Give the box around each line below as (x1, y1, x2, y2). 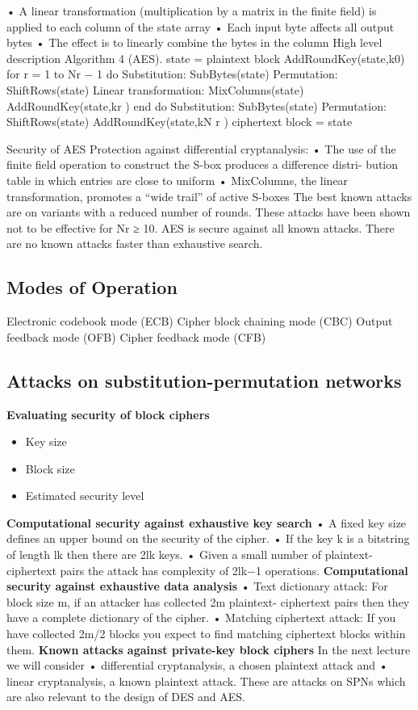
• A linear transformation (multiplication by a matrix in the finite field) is (6, 2, 377, 19)
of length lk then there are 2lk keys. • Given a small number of (6, 546, 322, 563)
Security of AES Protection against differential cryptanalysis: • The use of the (6, 140, 396, 157)
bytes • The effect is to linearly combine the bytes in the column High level (6, 34, 382, 51)
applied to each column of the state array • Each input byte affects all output (6, 18, 395, 35)
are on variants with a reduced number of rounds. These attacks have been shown (6, 204, 411, 221)
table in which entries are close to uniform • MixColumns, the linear (6, 171, 349, 188)
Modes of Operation (6, 275, 178, 300)
